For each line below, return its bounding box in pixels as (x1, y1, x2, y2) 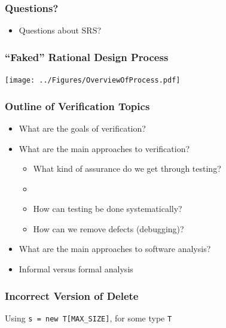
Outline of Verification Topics (5, 98, 150, 113)
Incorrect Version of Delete (5, 288, 139, 303)
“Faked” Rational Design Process (5, 49, 169, 64)
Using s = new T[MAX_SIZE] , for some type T (5, 311, 172, 324)
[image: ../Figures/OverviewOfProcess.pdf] (5, 76, 181, 85)
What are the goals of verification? (19, 122, 146, 134)
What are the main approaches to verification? (19, 142, 190, 154)
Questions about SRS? (19, 24, 102, 37)
